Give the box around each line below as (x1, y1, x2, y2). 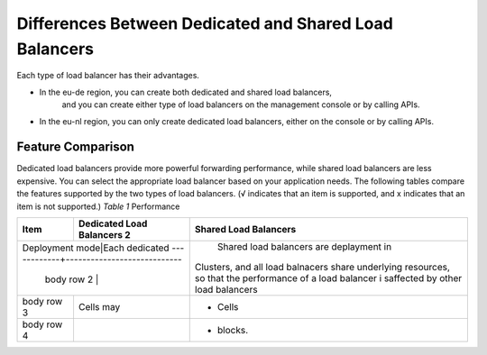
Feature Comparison (16, 140, 135, 155)
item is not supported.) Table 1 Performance (16, 201, 180, 212)
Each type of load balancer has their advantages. (16, 70, 200, 81)
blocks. (216, 323, 248, 336)
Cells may (78, 300, 121, 313)
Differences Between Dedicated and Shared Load (16, 14, 394, 33)
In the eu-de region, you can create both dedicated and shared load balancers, (39, 86, 333, 97)
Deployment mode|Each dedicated (22, 241, 170, 254)
